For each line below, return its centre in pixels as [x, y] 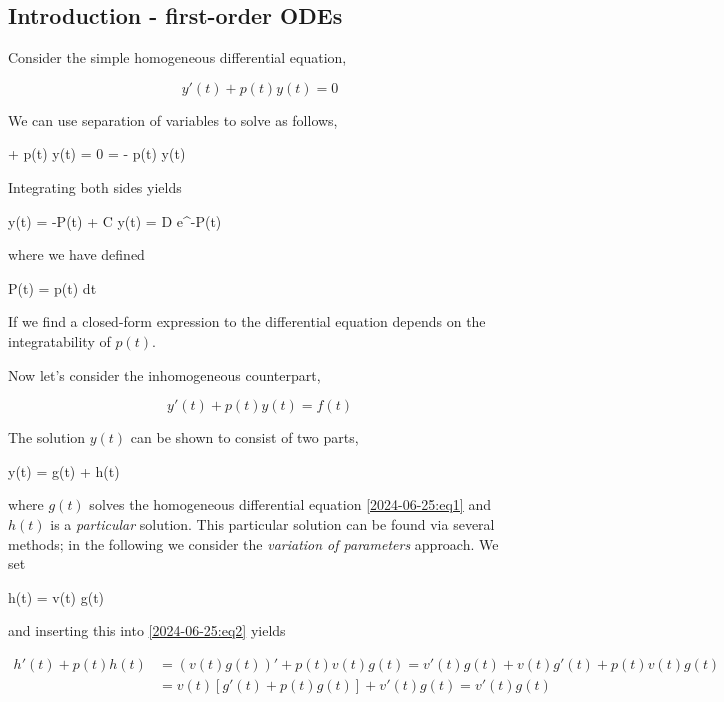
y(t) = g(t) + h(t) [64, 470]
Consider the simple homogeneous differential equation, [177, 57]
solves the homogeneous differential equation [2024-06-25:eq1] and [290, 504]
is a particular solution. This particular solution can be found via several [272, 523]
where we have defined [76, 254]
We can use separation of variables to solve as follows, [173, 119]
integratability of [59, 340]
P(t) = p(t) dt [52, 287]
